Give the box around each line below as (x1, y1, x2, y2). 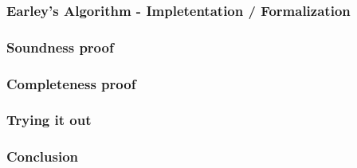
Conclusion (6, 147, 78, 166)
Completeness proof (6, 73, 136, 93)
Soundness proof (6, 37, 114, 57)
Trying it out (6, 110, 92, 130)
